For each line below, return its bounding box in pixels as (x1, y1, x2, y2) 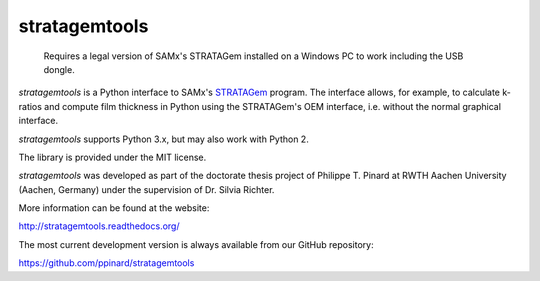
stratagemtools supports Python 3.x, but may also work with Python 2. (18, 133, 309, 145)
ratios (18, 100, 42, 112)
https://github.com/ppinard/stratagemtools (18, 257, 195, 269)
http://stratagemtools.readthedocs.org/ (18, 220, 180, 232)
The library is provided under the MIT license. (18, 151, 207, 163)
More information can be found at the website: (18, 202, 210, 214)
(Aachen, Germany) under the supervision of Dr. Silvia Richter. (18, 183, 275, 195)
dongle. (43, 63, 75, 75)
